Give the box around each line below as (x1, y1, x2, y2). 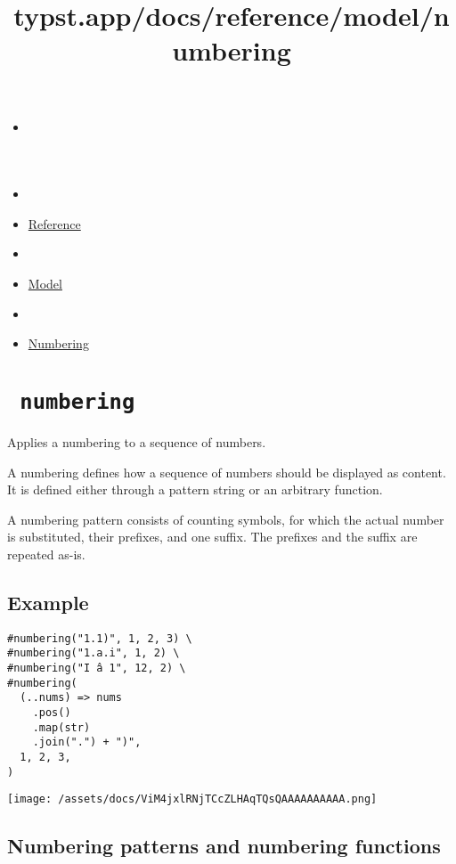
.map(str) (32, 721, 91, 734)
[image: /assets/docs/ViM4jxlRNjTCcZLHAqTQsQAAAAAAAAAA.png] (7, 793, 378, 806)
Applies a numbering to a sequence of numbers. (7, 432, 266, 451)
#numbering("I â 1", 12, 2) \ (7, 662, 186, 675)
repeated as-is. (7, 544, 85, 563)
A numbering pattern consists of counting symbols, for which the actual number (7, 509, 444, 528)
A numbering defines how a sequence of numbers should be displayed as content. (7, 462, 446, 481)
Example (7, 588, 89, 615)
